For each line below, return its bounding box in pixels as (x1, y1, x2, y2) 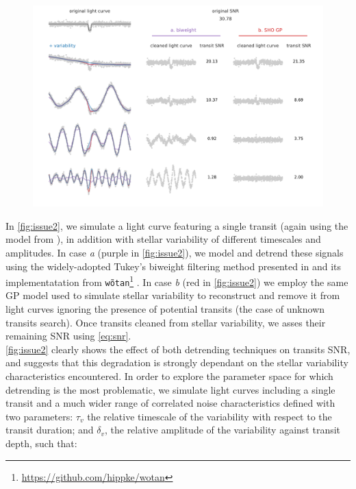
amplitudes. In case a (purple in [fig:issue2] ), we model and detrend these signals (5, 245, 344, 259)
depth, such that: (5, 436, 77, 450)
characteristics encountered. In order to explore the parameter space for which (5, 369, 333, 383)
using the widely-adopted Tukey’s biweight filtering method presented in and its (5, 259, 342, 273)
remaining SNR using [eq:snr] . (5, 329, 131, 343)
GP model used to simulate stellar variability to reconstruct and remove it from (5, 288, 340, 302)
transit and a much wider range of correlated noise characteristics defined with (5, 396, 335, 410)
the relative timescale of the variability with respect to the (87, 409, 332, 423)
